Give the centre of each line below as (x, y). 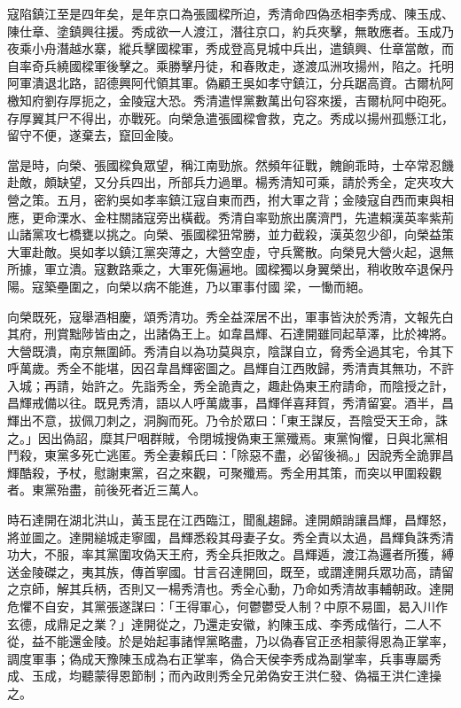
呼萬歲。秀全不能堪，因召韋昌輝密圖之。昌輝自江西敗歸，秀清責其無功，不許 (230, 368)
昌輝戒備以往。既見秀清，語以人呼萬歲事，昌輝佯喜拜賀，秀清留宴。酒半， (224, 403)
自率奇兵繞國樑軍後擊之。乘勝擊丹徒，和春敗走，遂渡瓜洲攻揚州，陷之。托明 (230, 65)
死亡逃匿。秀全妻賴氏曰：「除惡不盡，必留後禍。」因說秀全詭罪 (261, 455)
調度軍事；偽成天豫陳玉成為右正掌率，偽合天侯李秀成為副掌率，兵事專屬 (218, 658)
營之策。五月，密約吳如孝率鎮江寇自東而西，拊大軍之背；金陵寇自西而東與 (224, 199)
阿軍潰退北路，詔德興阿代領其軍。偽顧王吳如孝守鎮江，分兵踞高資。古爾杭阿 (230, 83)
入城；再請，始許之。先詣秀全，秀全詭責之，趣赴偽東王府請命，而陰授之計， (230, 385)
